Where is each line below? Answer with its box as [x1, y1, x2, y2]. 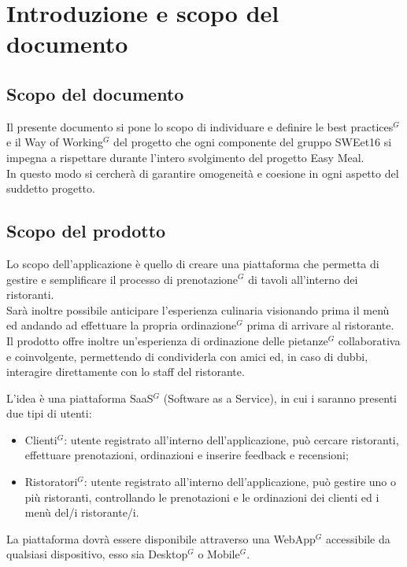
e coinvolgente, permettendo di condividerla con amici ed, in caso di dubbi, [6, 348, 368, 364]
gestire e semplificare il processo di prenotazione [6, 271, 239, 287]
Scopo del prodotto [6, 219, 166, 243]
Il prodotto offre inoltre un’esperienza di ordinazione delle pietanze [6, 332, 328, 348]
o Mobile [198, 546, 240, 562]
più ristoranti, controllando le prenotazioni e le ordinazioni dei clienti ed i [24, 488, 379, 505]
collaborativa [338, 332, 401, 348]
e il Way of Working [6, 134, 103, 150]
